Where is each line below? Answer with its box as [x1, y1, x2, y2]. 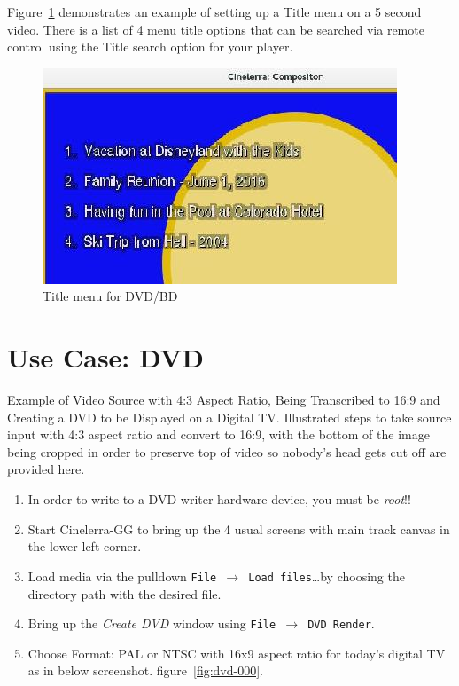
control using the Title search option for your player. [7, 37, 293, 56]
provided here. [7, 460, 85, 478]
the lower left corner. [27, 537, 142, 556]
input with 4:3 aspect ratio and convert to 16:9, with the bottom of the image [7, 425, 430, 444]
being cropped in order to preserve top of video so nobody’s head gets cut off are [7, 442, 447, 461]
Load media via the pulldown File [27, 566, 217, 585]
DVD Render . [307, 614, 375, 633]
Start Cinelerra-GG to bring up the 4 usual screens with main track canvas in [27, 519, 450, 538]
